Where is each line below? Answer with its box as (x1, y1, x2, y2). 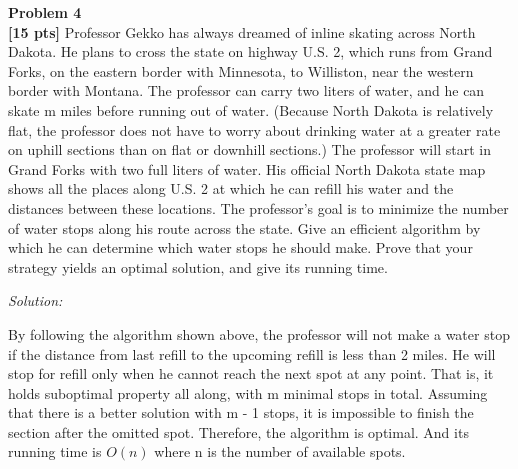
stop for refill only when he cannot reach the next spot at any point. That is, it (8, 363, 494, 384)
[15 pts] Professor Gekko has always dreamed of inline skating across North (8, 21, 476, 42)
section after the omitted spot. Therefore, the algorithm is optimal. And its (8, 421, 469, 442)
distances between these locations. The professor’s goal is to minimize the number (8, 197, 509, 218)
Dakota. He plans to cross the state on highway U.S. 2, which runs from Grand (8, 41, 493, 62)
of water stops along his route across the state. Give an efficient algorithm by (8, 217, 481, 238)
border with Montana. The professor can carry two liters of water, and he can (8, 80, 485, 101)
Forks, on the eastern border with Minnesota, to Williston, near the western (8, 60, 474, 81)
